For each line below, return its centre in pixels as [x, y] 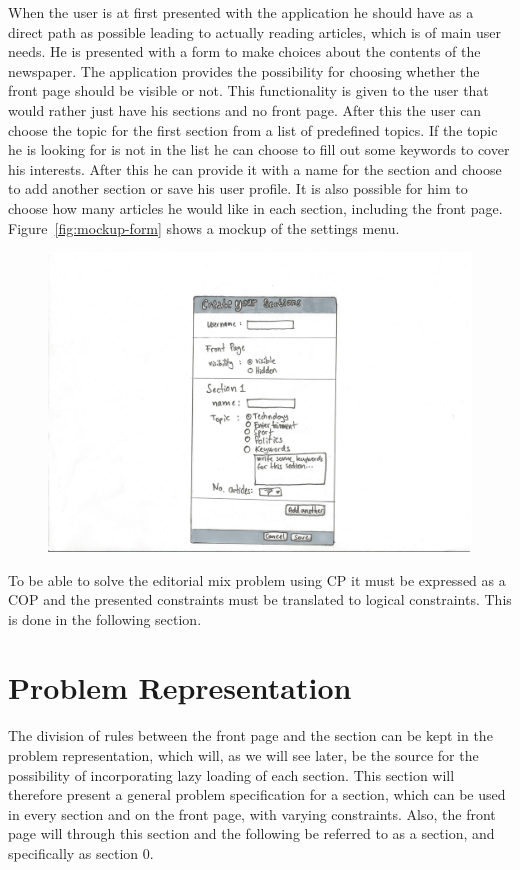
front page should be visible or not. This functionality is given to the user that [248, 90]
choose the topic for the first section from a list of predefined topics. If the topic [253, 129]
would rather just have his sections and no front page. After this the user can [245, 109]
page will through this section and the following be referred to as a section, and [251, 833]
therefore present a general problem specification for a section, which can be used [257, 794]
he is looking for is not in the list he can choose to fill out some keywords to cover [259, 149]
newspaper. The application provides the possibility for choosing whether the [244, 70]
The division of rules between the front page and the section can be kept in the [250, 735]
